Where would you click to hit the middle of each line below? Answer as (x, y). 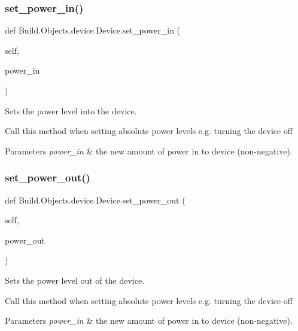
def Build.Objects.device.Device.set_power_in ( (93, 30)
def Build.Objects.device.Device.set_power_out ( (95, 200)
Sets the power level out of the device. (75, 280)
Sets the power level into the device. (71, 110)
